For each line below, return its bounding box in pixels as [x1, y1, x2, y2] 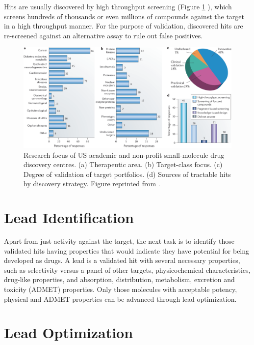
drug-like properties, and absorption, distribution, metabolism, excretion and [4, 274, 235, 285]
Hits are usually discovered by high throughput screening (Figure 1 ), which [4, 1, 232, 11]
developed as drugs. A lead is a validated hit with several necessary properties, [4, 255, 240, 265]
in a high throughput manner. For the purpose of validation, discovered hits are [4, 21, 243, 31]
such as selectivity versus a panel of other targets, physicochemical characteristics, [4, 264, 251, 275]
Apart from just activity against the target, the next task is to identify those [4, 236, 234, 246]
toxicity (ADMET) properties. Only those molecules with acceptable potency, [4, 284, 237, 294]
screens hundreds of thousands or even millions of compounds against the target [4, 11, 244, 21]
